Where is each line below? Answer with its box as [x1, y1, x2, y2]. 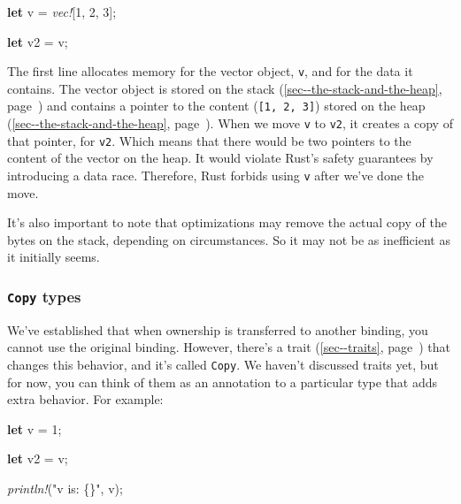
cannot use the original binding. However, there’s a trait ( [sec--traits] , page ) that [7, 338, 451, 356]
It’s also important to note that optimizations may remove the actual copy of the [7, 213, 447, 232]
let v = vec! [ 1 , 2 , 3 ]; [7, 3, 117, 20]
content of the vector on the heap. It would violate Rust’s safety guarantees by [7, 149, 434, 167]
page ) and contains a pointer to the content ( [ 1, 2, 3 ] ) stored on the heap [7, 96, 426, 115]
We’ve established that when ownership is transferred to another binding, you [7, 320, 428, 339]
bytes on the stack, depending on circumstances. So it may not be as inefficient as [7, 230, 450, 248]
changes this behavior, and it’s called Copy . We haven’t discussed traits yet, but [7, 355, 439, 373]
